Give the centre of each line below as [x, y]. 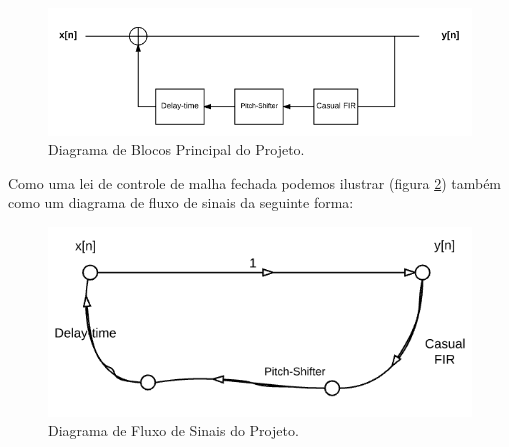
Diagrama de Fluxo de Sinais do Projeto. [173, 430]
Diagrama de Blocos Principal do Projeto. [176, 149]
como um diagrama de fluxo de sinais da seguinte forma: [181, 202]
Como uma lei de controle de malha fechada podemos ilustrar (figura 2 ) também [255, 182]
